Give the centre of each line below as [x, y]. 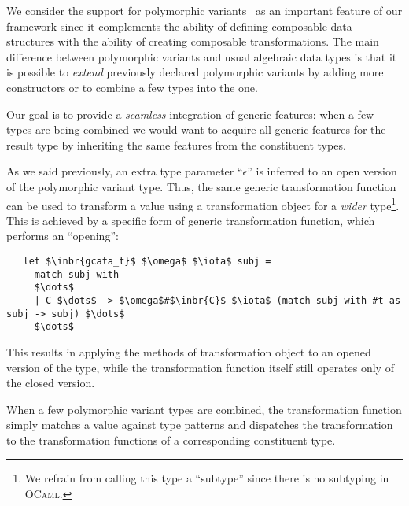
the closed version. [51, 383]
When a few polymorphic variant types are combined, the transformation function [204, 409]
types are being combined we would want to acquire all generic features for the [196, 129]
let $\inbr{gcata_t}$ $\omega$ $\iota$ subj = [147, 261]
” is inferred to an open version [322, 171]
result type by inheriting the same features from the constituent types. [176, 144]
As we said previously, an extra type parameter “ [125, 171]
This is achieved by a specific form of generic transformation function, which [191, 220]
